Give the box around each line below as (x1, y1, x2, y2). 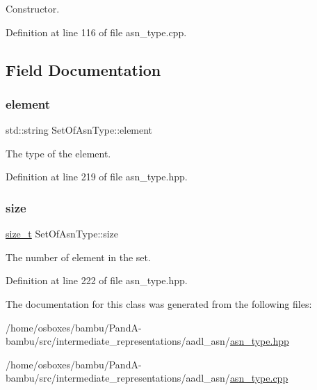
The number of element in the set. (6, 249, 151, 264)
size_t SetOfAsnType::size (6, 226, 119, 241)
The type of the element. (6, 146, 111, 160)
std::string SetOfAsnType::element (6, 123, 153, 137)
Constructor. (6, 1, 60, 15)
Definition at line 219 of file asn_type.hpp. (6, 169, 188, 184)
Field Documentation (6, 58, 161, 80)
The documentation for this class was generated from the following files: (6, 296, 312, 311)
